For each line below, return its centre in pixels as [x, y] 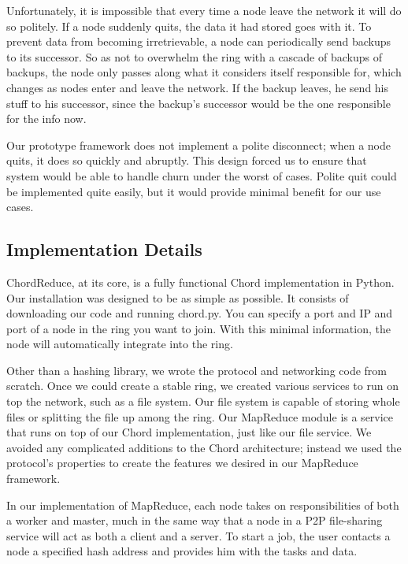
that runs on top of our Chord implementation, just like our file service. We [189, 432]
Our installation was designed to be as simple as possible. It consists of [178, 297]
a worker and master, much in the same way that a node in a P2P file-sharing [195, 520]
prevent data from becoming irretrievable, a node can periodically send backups [199, 41]
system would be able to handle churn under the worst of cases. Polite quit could [202, 175]
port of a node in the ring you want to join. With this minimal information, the [198, 328]
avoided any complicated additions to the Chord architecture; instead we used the [204, 447]
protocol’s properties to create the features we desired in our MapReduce [182, 463]
